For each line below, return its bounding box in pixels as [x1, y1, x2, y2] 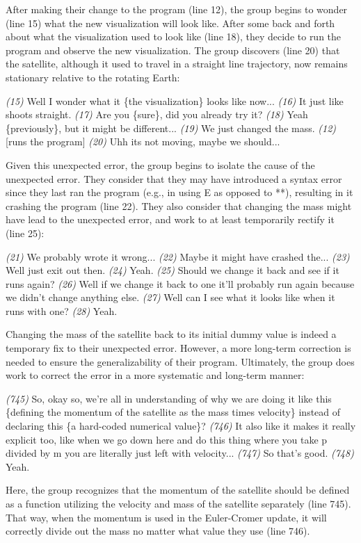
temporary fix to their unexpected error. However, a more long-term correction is [6, 341, 351, 355]
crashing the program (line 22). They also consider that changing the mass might [6, 198, 352, 213]
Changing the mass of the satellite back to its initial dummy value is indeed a [6, 327, 337, 341]
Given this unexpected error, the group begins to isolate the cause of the [6, 157, 315, 172]
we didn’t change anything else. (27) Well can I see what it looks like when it [6, 290, 335, 305]
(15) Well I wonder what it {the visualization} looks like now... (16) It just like [6, 93, 344, 108]
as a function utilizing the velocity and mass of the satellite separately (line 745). [6, 496, 351, 510]
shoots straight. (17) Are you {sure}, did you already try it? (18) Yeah [6, 107, 308, 122]
